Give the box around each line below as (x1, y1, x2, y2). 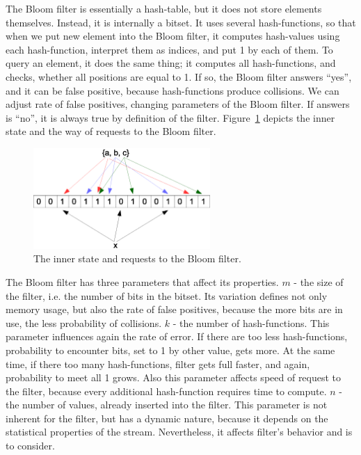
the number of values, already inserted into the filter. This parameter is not (6, 397, 328, 412)
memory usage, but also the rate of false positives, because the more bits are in (6, 302, 343, 317)
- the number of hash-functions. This (173, 315, 330, 330)
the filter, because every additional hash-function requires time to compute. (6, 383, 327, 398)
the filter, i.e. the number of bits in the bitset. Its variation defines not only (6, 288, 328, 303)
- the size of (294, 274, 344, 289)
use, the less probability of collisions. (6, 315, 162, 330)
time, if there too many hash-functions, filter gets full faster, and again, (6, 356, 310, 371)
